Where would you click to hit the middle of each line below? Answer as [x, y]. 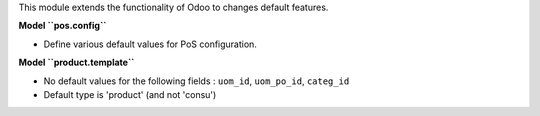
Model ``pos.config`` [62, 26]
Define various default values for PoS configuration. [150, 44]
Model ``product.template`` [76, 62]
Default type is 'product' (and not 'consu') [130, 94]
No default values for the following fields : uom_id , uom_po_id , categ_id [196, 81]
